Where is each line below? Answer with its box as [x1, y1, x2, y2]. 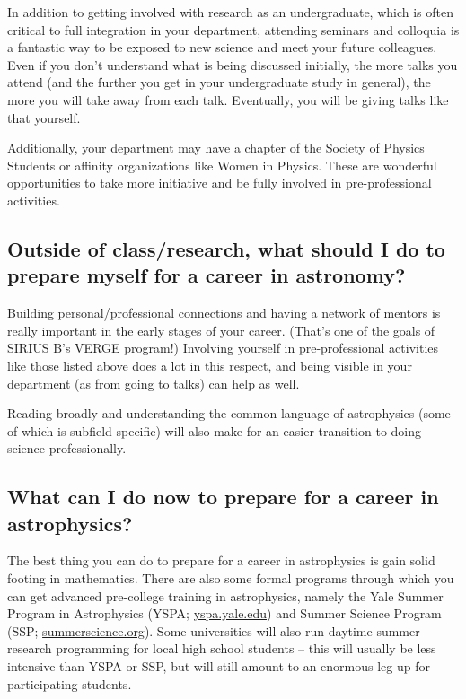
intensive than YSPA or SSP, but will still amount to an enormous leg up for [7, 657, 430, 676]
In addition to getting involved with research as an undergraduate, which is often [7, 3, 454, 21]
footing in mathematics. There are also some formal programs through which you [7, 569, 454, 588]
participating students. [7, 674, 132, 693]
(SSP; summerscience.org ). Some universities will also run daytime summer [7, 621, 420, 640]
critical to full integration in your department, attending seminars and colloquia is [7, 20, 460, 39]
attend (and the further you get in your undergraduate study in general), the [7, 73, 431, 92]
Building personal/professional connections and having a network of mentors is [7, 303, 441, 322]
